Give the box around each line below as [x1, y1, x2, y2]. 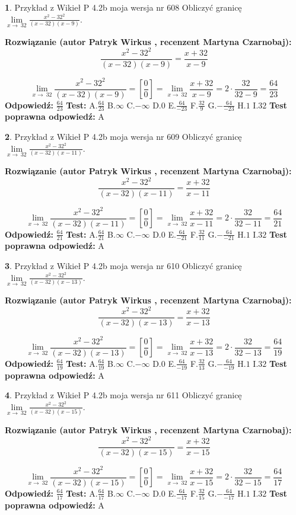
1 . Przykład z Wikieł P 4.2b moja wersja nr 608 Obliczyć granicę [5, 1, 242, 13]
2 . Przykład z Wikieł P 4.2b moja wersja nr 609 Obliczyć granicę [5, 130, 242, 143]
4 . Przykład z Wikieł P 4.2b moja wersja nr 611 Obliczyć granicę [5, 389, 242, 401]
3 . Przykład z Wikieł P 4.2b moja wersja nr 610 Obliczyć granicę [5, 260, 242, 272]
